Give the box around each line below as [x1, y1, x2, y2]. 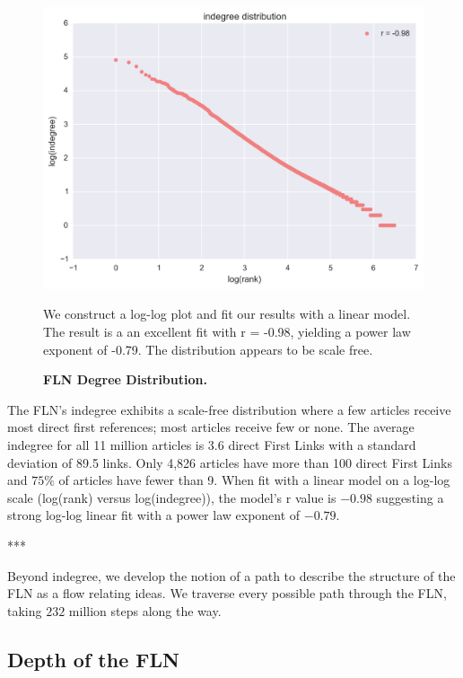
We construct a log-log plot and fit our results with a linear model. [43, 304, 411, 323]
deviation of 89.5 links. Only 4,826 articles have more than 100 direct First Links [7, 453, 452, 471]
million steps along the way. [68, 601, 222, 620]
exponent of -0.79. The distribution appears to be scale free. [43, 339, 373, 358]
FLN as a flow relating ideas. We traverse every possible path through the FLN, [7, 584, 447, 603]
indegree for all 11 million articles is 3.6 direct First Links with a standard [7, 436, 416, 454]
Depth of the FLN [7, 645, 179, 673]
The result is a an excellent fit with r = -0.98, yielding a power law [43, 322, 411, 341]
